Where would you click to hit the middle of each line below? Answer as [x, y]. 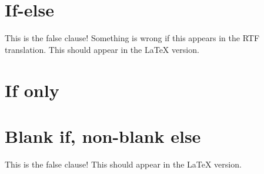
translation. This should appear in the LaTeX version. [102, 49]
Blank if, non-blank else [103, 135]
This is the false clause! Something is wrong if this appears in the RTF [132, 38]
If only [32, 90]
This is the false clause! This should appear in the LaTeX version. [123, 164]
